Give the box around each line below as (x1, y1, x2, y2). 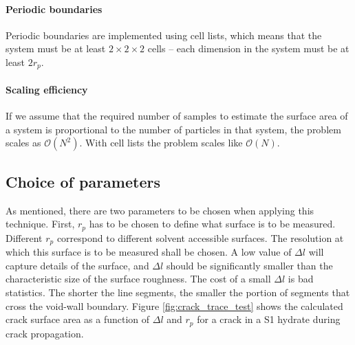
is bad (288, 271, 314, 286)
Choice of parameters (6, 170, 160, 192)
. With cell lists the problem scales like (79, 135, 243, 150)
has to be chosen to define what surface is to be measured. (89, 216, 336, 231)
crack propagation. (6, 326, 84, 340)
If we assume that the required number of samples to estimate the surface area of (6, 109, 348, 123)
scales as (6, 135, 41, 150)
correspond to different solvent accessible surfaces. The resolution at (56, 230, 344, 245)
